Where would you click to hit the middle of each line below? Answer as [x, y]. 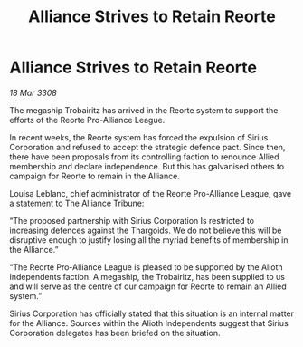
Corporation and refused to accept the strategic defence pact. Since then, [147, 147]
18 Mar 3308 [33, 92]
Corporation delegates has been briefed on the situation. [115, 333]
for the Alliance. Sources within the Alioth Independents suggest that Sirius [149, 323]
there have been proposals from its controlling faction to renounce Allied [144, 157]
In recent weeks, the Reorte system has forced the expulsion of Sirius [139, 137]
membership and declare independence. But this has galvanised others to [147, 166]
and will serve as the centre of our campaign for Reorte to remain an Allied [148, 286]
